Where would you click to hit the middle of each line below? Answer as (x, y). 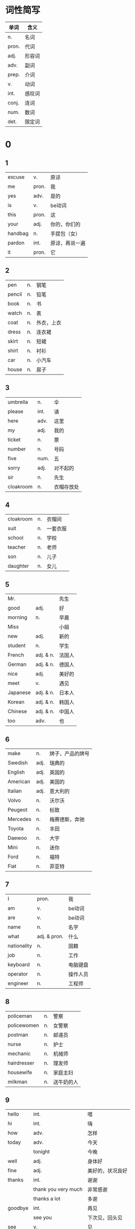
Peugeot (17, 810)
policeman (20, 1016)
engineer (18, 983)
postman (18, 1034)
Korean (16, 702)
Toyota (16, 829)
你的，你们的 (66, 224)
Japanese (19, 692)
